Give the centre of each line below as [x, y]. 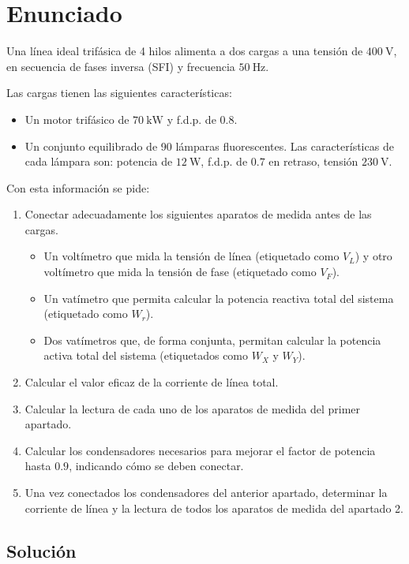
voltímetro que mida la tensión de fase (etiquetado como [180, 272]
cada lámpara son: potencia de [99, 161]
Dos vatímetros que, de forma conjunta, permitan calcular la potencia [212, 340]
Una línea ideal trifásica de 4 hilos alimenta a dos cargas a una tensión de [185, 51]
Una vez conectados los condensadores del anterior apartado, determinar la [206, 492]
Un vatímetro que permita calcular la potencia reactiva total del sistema [219, 298]
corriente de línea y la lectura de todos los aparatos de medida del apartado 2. [214, 508]
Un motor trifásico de [77, 119]
